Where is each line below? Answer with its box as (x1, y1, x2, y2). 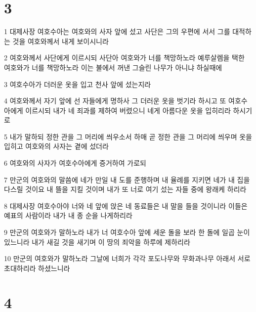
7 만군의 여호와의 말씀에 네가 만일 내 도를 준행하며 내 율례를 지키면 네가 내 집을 (4, 174, 250, 184)
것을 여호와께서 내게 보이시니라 (12, 36, 109, 46)
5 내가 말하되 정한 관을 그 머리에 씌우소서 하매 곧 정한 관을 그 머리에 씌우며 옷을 (4, 131, 252, 141)
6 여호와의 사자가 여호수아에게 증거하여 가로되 (4, 158, 146, 168)
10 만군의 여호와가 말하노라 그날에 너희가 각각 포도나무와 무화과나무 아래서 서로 (4, 253, 251, 264)
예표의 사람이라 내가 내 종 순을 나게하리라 (4, 210, 132, 221)
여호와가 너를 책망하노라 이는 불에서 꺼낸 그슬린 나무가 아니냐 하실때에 (4, 62, 222, 72)
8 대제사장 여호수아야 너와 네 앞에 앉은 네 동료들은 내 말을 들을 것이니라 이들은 (4, 200, 248, 211)
